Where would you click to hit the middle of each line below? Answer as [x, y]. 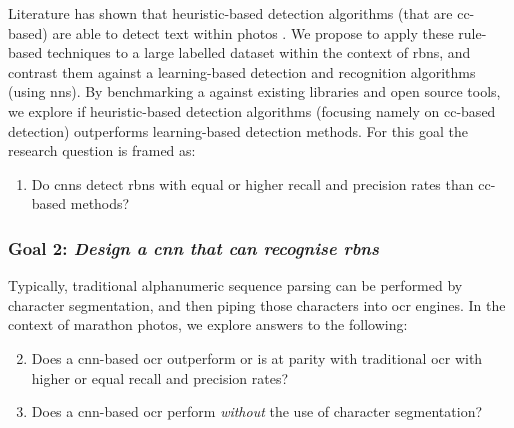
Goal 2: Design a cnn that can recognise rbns [193, 247]
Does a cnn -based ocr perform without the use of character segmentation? [257, 411]
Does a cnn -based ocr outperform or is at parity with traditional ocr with [257, 357]
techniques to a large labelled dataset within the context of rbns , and [258, 52]
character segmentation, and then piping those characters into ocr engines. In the [257, 304]
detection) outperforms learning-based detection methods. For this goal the [238, 130]
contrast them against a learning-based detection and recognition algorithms [242, 71]
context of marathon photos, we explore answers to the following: [208, 324]
